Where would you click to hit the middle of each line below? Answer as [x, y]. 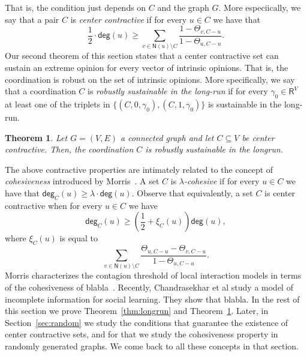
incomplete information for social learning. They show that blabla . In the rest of [152, 299]
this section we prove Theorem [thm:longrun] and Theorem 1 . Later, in [137, 311]
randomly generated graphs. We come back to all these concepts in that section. [152, 346]
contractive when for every [54, 205]
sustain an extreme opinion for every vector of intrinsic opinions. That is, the [147, 68]
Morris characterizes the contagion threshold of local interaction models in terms [153, 275]
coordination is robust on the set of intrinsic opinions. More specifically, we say [150, 79]
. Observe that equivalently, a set [192, 193]
